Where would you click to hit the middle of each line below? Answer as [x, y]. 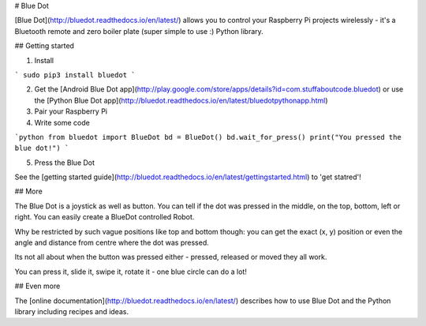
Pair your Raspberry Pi [71, 111]
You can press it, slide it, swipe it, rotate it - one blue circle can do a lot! [131, 272]
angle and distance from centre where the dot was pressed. [112, 243]
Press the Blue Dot [64, 163]
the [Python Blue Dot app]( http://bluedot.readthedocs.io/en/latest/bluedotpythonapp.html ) [181, 100]
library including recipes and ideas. [72, 311]
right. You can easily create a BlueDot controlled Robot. [105, 217]
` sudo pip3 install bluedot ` [75, 75]
